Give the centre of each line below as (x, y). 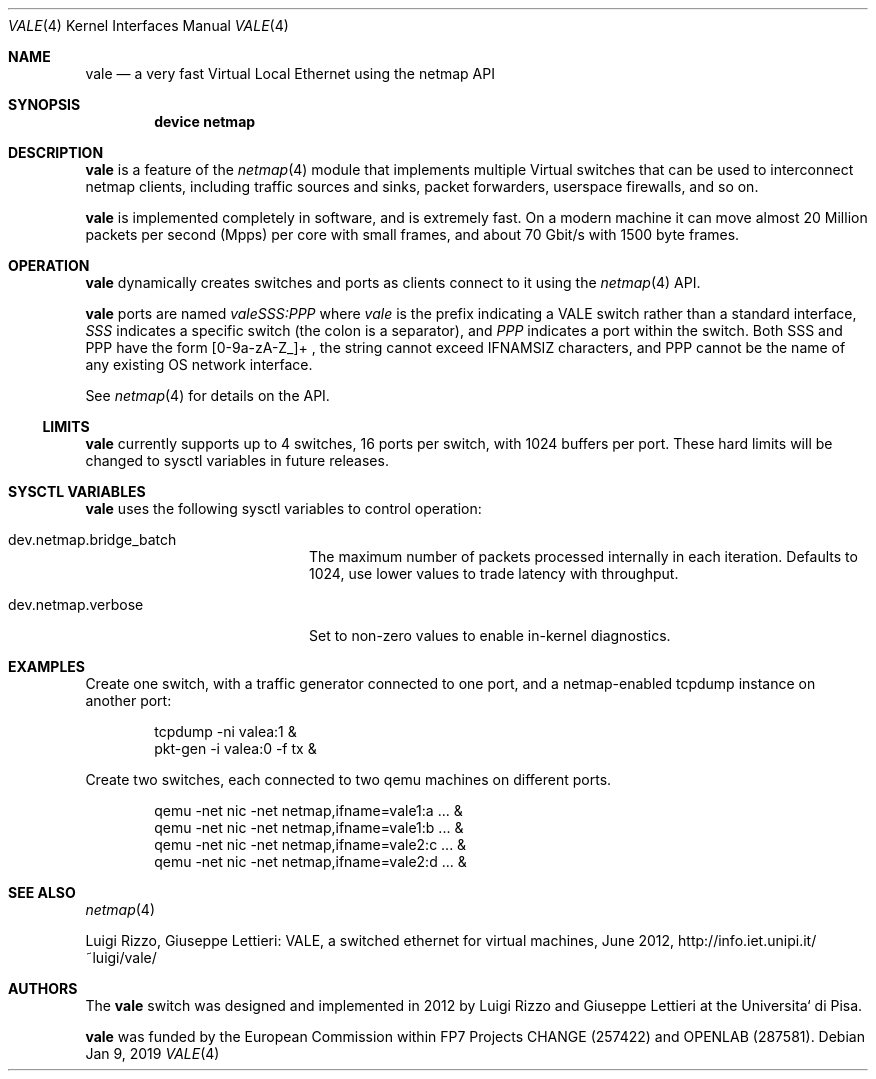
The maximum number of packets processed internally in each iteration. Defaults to (583, 556)
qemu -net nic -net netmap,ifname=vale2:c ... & (310, 844)
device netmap (205, 121)
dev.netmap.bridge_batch (92, 539)
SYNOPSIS (44, 104)
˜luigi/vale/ (121, 957)
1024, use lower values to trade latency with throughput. (494, 573)
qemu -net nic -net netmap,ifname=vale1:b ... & (309, 827)
